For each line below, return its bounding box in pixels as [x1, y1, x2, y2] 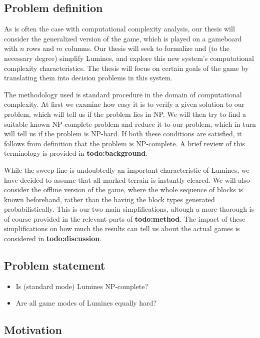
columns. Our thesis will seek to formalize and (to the [64, 43, 229, 53]
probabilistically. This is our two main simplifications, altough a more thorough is [4, 204, 254, 214]
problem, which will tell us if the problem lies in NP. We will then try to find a [4, 108, 246, 119]
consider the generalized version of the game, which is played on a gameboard [4, 33, 242, 43]
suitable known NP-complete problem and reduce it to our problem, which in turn [4, 118, 256, 129]
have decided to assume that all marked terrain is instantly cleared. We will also [4, 174, 250, 185]
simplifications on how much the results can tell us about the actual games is [4, 223, 240, 234]
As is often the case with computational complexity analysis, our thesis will [4, 23, 235, 34]
